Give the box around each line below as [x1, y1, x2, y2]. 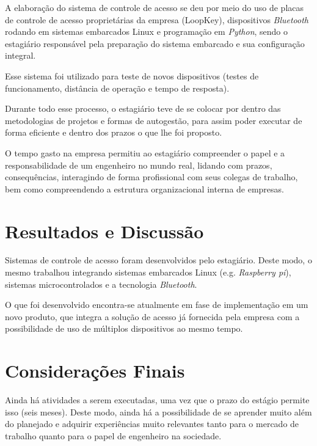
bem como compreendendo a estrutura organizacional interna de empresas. [5, 182, 285, 195]
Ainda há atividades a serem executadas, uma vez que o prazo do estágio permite [5, 393, 310, 406]
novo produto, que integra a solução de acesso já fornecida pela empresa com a [5, 310, 300, 323]
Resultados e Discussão [5, 218, 204, 243]
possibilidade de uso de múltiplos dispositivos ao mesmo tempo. [5, 322, 243, 335]
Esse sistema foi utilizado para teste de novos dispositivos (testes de [5, 69, 259, 82]
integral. [5, 49, 36, 62]
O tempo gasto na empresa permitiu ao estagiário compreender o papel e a [5, 146, 285, 159]
